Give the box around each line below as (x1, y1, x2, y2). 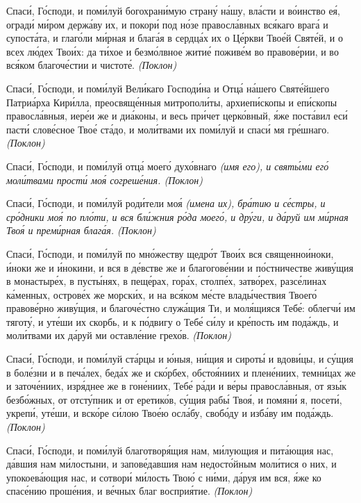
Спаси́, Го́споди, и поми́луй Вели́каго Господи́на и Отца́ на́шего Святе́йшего (6, 81, 330, 95)
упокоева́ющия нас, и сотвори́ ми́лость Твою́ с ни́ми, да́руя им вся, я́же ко (6, 470, 321, 484)
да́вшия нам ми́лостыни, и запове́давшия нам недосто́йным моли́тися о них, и (6, 456, 337, 471)
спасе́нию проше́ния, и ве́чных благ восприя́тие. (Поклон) (6, 484, 253, 498)
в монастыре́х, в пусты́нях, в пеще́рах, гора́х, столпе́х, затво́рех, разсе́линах (6, 274, 327, 288)
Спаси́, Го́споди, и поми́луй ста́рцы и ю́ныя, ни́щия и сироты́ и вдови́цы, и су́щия (6, 352, 353, 366)
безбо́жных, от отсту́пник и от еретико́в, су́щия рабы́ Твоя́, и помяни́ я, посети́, (6, 392, 342, 406)
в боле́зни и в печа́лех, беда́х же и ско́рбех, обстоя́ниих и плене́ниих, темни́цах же (6, 365, 356, 379)
